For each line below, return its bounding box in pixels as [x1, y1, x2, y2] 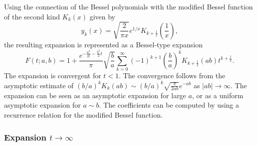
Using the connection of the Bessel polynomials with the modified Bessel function [4, 1, 253, 11]
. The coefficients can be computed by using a [99, 100, 239, 110]
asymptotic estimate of [4, 80, 74, 90]
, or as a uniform [192, 90, 244, 100]
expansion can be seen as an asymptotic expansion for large [4, 90, 186, 100]
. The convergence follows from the [119, 70, 226, 80]
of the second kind [4, 11, 60, 21]
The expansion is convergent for [4, 70, 101, 80]
